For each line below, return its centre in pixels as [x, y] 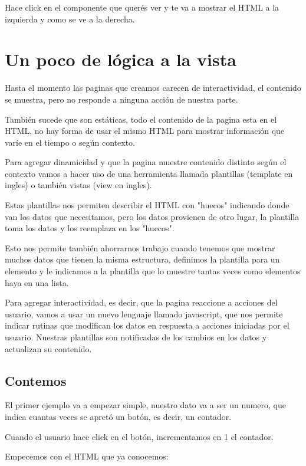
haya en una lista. [37, 282]
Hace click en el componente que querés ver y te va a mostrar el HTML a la [142, 7]
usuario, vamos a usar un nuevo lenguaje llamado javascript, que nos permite [144, 314]
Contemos [36, 380]
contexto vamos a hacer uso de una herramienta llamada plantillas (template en [149, 173]
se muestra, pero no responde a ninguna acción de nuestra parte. [121, 99]
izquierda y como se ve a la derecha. [70, 19]
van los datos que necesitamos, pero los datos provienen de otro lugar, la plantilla [152, 216]
